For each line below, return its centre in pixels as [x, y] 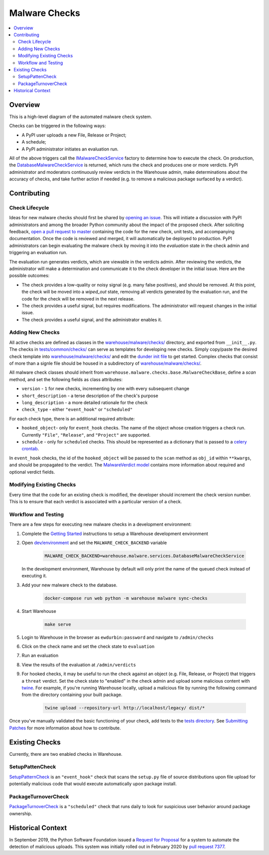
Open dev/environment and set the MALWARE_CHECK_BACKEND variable [94, 543]
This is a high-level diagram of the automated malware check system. [80, 117]
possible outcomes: [29, 276]
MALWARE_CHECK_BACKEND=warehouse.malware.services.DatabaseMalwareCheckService [144, 556]
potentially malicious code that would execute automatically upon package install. [93, 784]
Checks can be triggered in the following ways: [58, 126]
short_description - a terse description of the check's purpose [90, 396]
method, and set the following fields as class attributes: [66, 379]
